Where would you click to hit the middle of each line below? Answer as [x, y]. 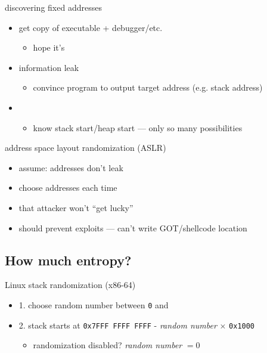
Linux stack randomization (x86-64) [70, 285]
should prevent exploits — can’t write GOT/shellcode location [133, 227]
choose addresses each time [68, 188]
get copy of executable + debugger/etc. [91, 27]
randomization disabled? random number [108, 345]
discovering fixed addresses [53, 7]
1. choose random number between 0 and [94, 304]
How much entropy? [68, 260]
